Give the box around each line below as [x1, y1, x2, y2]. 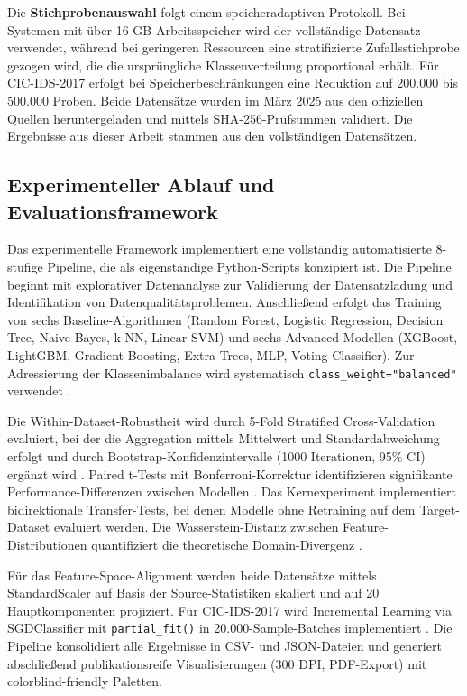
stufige [7, 256, 43, 275]
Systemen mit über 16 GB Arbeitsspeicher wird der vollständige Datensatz [7, 20, 421, 39]
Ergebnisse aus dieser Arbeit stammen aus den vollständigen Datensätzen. [7, 126, 417, 145]
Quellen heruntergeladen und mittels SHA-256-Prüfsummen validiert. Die [7, 108, 413, 127]
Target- [419, 499, 460, 518]
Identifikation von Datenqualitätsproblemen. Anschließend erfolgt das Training [7, 292, 442, 311]
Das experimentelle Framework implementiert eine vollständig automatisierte [7, 239, 432, 258]
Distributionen [7, 534, 87, 553]
